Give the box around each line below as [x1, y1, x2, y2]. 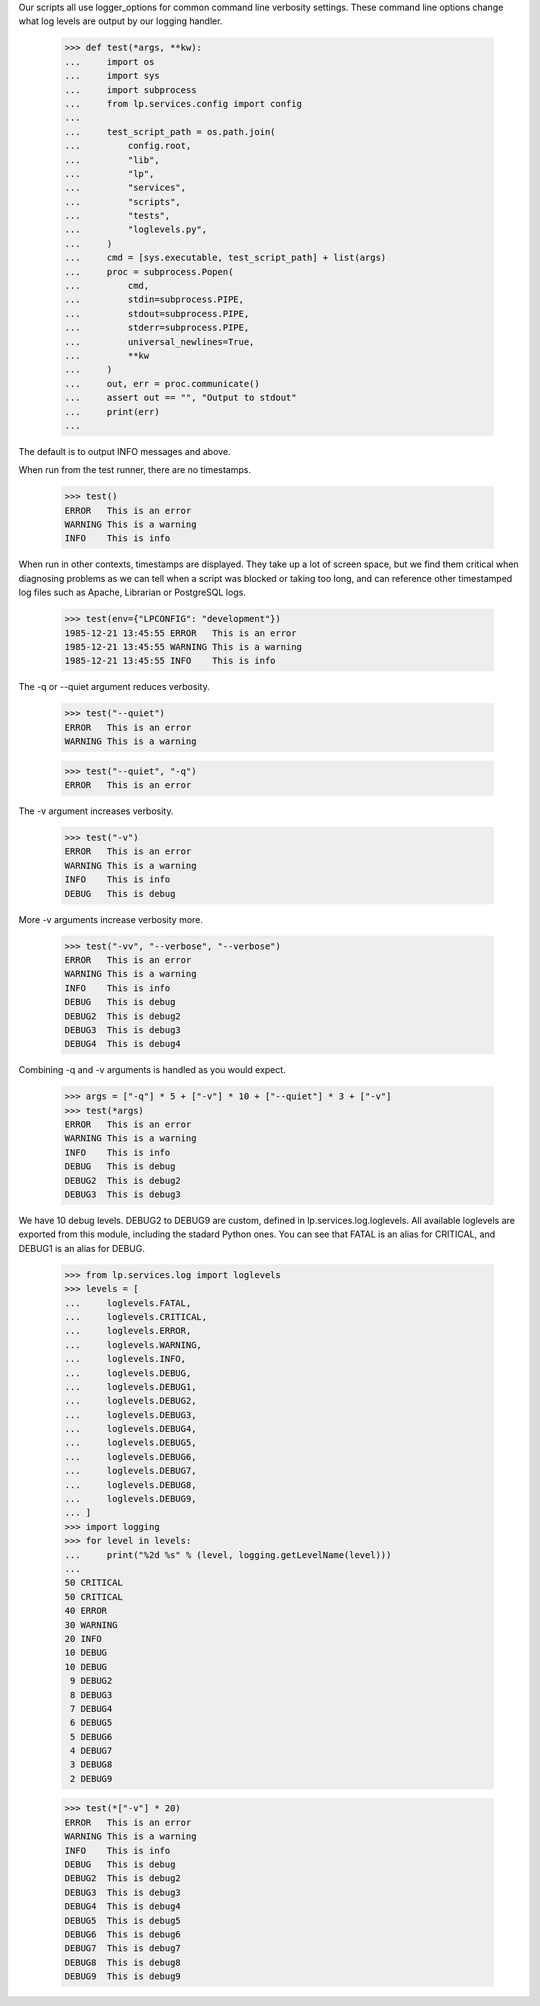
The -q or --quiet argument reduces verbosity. [18, 681, 210, 693]
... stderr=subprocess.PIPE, [64, 322, 250, 334]
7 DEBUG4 [70, 1703, 113, 1714]
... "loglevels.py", [64, 224, 208, 235]
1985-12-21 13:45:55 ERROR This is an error [64, 627, 297, 639]
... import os [64, 56, 155, 67]
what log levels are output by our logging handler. [18, 15, 223, 27]
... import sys [64, 70, 160, 82]
